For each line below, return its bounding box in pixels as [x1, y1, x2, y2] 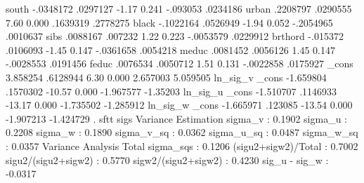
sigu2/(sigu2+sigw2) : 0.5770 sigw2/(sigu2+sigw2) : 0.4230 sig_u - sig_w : [6, 152, 329, 167]
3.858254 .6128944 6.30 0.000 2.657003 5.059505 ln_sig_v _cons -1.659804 [6, 69, 327, 84]
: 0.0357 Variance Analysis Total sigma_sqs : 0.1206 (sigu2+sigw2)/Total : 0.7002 [6, 138, 358, 153]
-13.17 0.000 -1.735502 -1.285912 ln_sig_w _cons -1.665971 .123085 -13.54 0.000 [6, 97, 353, 112]
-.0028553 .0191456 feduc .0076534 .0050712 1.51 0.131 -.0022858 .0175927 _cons [6, 56, 353, 71]
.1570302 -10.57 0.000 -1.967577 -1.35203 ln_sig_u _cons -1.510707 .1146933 [6, 83, 337, 98]
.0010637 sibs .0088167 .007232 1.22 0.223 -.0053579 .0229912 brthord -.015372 [6, 29, 344, 43]
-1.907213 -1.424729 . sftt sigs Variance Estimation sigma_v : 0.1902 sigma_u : [6, 111, 347, 126]
